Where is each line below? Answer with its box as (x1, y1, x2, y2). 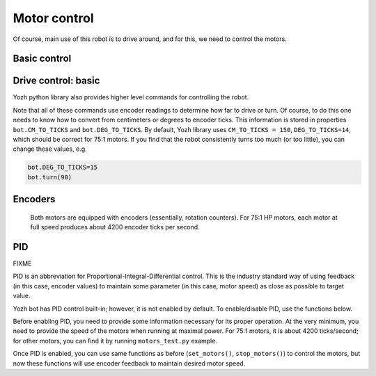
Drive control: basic (13, 75, 100, 87)
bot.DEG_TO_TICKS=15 (27, 163, 97, 172)
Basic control (13, 53, 72, 65)
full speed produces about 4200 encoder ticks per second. (30, 223, 200, 231)
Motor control (13, 10, 94, 26)
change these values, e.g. (13, 145, 87, 153)
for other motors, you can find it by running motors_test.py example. (13, 336, 217, 345)
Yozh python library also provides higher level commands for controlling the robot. (13, 93, 249, 101)
